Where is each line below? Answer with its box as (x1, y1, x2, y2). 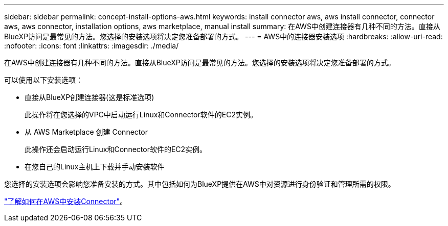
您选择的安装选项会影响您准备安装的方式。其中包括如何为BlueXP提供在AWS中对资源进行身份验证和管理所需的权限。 (4, 180, 395, 188)
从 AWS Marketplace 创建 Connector (25, 128, 148, 136)
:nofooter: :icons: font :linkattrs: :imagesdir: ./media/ (4, 41, 179, 50)
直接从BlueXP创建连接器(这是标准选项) (25, 93, 154, 102)
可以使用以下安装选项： (4, 76, 83, 84)
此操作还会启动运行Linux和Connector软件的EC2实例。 (25, 145, 207, 154)
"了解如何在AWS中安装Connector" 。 (4, 197, 127, 206)
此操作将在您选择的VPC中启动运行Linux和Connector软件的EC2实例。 (25, 110, 257, 119)
